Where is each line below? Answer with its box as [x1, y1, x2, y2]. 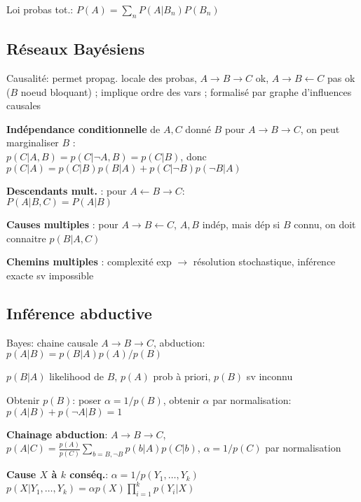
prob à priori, [153, 369, 211, 384]
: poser [72, 392, 102, 407]
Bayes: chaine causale [6, 335, 98, 349]
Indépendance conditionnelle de [6, 121, 161, 136]
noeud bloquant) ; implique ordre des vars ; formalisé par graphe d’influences [20, 84, 352, 99]
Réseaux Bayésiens [6, 38, 145, 60]
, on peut [300, 121, 340, 136]
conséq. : [69, 467, 109, 482]
